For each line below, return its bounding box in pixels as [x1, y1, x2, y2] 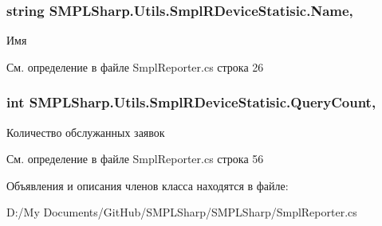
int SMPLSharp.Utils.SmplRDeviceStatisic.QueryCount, [6, 92, 376, 112]
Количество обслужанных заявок [6, 123, 165, 140]
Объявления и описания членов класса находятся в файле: [6, 177, 289, 193]
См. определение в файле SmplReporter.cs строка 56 [6, 150, 264, 167]
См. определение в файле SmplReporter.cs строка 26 [6, 58, 264, 75]
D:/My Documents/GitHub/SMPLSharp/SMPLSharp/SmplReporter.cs [6, 204, 357, 220]
